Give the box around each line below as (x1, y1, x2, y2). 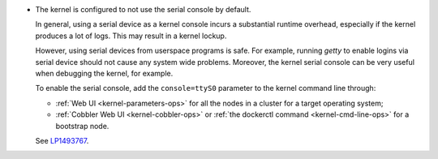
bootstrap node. (55, 121, 109, 131)
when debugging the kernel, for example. (35, 68, 174, 78)
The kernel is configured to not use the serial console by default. (35, 5, 251, 14)
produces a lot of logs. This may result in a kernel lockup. (35, 31, 227, 41)
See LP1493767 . (35, 135, 89, 145)
